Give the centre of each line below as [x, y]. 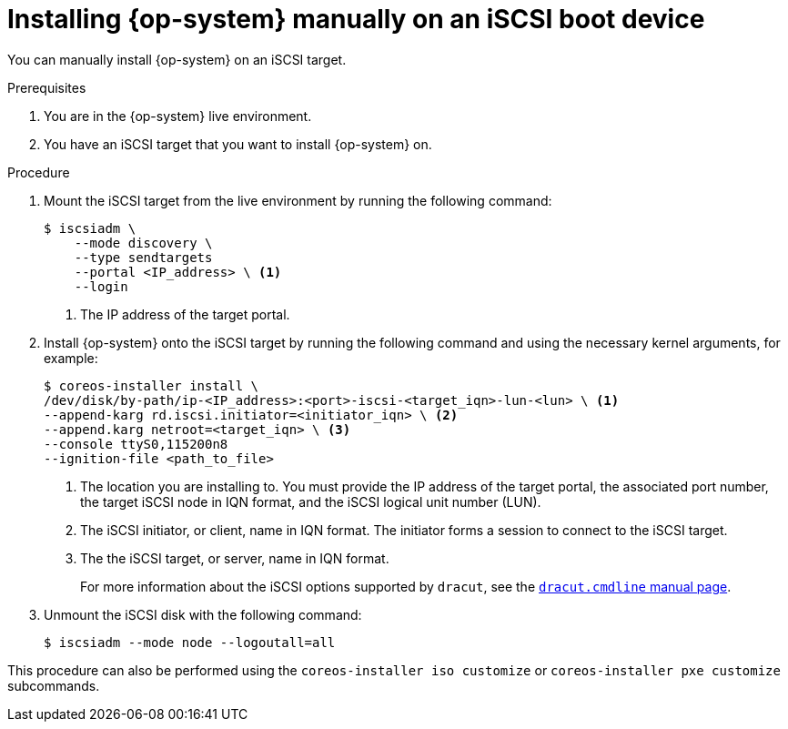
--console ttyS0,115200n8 [136, 444]
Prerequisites [47, 87]
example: [71, 358]
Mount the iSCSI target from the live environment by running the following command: [298, 200]
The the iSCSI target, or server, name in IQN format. [235, 558]
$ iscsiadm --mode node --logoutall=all [190, 642]
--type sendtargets [143, 257]
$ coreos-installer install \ [152, 385]
